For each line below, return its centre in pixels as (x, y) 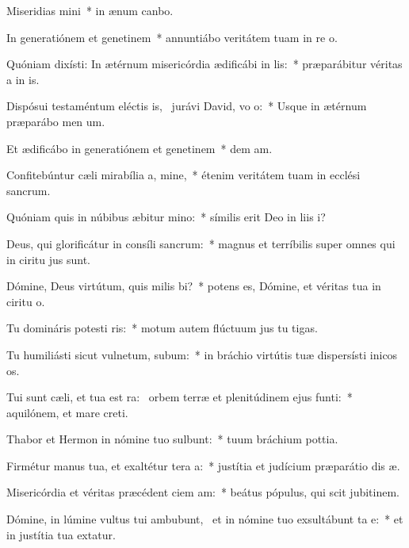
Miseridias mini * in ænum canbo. (90, 10)
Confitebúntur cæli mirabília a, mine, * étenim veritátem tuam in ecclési (183, 175)
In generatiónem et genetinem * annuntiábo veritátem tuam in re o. (172, 37)
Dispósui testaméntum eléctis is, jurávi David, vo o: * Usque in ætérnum (187, 106)
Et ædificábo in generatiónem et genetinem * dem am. (140, 148)
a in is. (23, 79)
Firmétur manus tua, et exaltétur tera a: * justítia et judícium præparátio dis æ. (203, 465)
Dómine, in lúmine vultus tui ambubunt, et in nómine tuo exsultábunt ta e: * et (205, 519)
